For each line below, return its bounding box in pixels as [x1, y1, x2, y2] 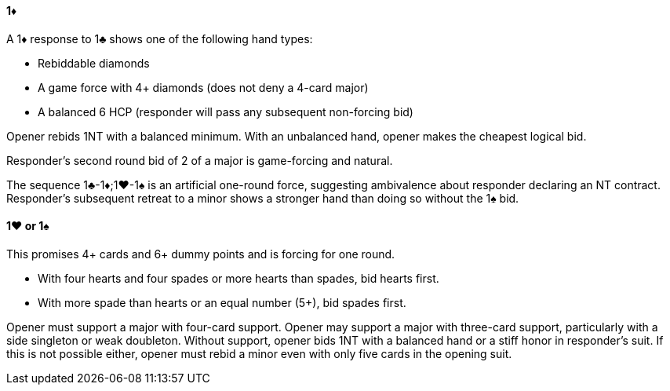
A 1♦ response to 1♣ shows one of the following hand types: [6, 31, 313, 46]
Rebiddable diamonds [38, 56, 150, 70]
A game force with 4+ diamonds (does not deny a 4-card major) [38, 80, 369, 94]
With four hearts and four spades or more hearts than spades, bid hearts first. [38, 271, 439, 285]
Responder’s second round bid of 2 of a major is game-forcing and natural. [6, 153, 393, 167]
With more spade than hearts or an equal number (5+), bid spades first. [38, 295, 406, 309]
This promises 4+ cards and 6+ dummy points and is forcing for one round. [6, 247, 395, 261]
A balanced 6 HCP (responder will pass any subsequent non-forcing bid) [38, 104, 413, 119]
